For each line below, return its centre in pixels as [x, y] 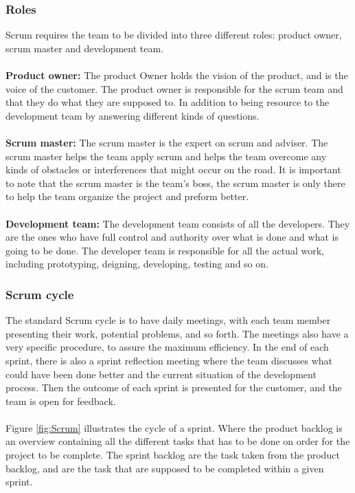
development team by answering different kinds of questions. [133, 115]
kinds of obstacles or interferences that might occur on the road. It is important [173, 169]
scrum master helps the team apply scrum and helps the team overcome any [166, 156]
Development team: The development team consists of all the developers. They [178, 223]
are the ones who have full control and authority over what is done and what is [172, 237]
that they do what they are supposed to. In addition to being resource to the [168, 102]
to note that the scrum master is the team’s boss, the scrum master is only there [175, 183]
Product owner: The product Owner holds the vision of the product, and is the [177, 75]
